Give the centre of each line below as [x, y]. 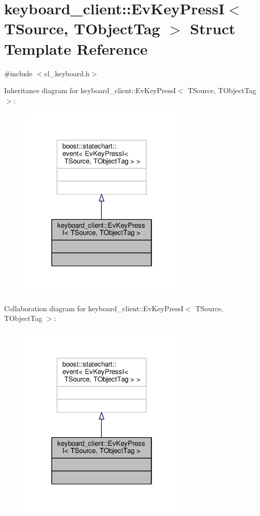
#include [18, 73]
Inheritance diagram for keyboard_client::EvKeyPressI [90, 90]
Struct [213, 28]
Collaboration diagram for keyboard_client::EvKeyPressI [94, 308]
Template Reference [76, 48]
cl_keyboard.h [67, 73]
